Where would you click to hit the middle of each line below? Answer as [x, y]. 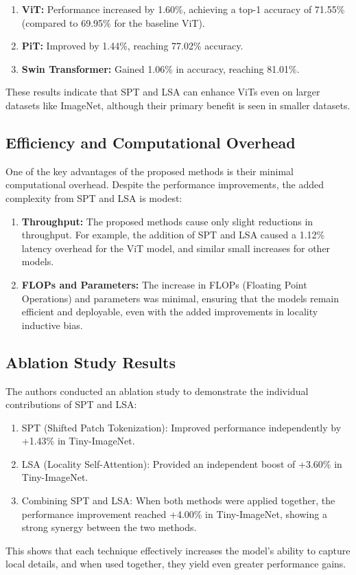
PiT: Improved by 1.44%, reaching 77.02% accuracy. [132, 46]
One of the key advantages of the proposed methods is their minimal [150, 171]
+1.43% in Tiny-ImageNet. [78, 441]
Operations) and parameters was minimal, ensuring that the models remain [180, 298]
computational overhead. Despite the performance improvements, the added [165, 184]
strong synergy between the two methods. [109, 527]
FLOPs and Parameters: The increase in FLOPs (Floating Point [164, 284]
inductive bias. [52, 325]
